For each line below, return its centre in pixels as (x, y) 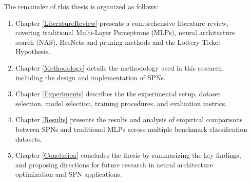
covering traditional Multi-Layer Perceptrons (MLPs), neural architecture (125, 32)
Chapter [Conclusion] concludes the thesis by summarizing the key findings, (128, 155)
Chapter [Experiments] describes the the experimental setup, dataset (118, 94)
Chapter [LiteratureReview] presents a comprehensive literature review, (122, 23)
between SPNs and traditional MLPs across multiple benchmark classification (131, 129)
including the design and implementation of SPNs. (90, 77)
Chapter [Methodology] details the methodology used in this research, (120, 67)
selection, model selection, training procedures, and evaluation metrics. (121, 103)
